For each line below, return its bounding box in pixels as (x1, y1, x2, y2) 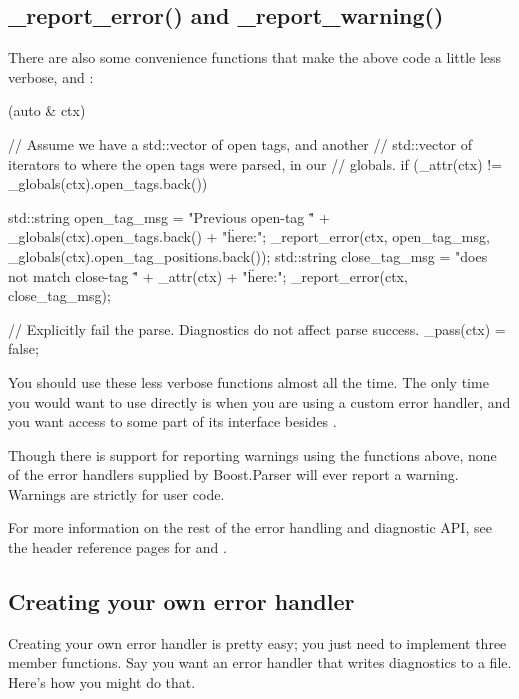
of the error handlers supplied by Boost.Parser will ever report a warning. (8, 464, 459, 485)
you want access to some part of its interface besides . (8, 411, 337, 432)
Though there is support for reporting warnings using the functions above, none (8, 444, 497, 465)
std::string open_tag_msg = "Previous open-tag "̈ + (8, 206, 330, 227)
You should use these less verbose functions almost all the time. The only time (8, 371, 489, 392)
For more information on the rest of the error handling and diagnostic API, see (8, 517, 492, 538)
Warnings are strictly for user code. (8, 483, 225, 504)
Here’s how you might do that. (8, 672, 196, 693)
